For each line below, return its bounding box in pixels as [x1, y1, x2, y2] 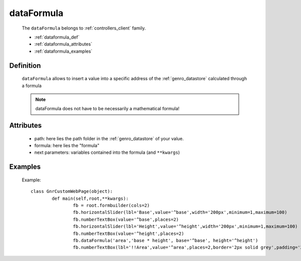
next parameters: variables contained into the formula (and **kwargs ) [34, 149, 180, 155]
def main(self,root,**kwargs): [52, 195, 129, 201]
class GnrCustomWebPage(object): [31, 188, 113, 194]
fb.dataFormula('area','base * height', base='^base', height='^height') [73, 238, 258, 243]
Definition [9, 61, 41, 70]
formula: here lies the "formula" [34, 143, 100, 149]
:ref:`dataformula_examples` [34, 48, 93, 54]
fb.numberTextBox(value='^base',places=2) [73, 216, 179, 222]
